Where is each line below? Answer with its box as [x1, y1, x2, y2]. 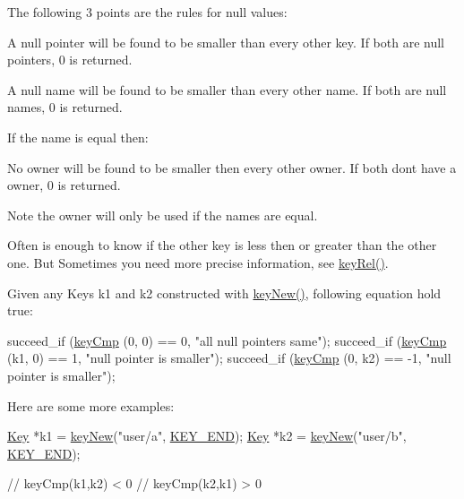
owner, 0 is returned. [7, 176, 121, 194]
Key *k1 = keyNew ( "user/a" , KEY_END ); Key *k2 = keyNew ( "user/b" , [7, 426, 407, 445]
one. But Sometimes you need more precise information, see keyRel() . [7, 253, 389, 271]
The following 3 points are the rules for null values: [7, 3, 288, 21]
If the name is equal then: [7, 127, 149, 146]
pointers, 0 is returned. [7, 50, 133, 69]
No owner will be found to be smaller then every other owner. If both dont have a [7, 158, 457, 176]
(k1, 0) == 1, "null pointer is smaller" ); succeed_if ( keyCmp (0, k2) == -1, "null [7, 348, 451, 367]
